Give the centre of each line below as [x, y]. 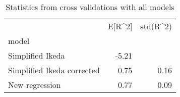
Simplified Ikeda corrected [54, 70]
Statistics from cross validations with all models [90, 7]
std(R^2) [156, 26]
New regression [35, 85]
